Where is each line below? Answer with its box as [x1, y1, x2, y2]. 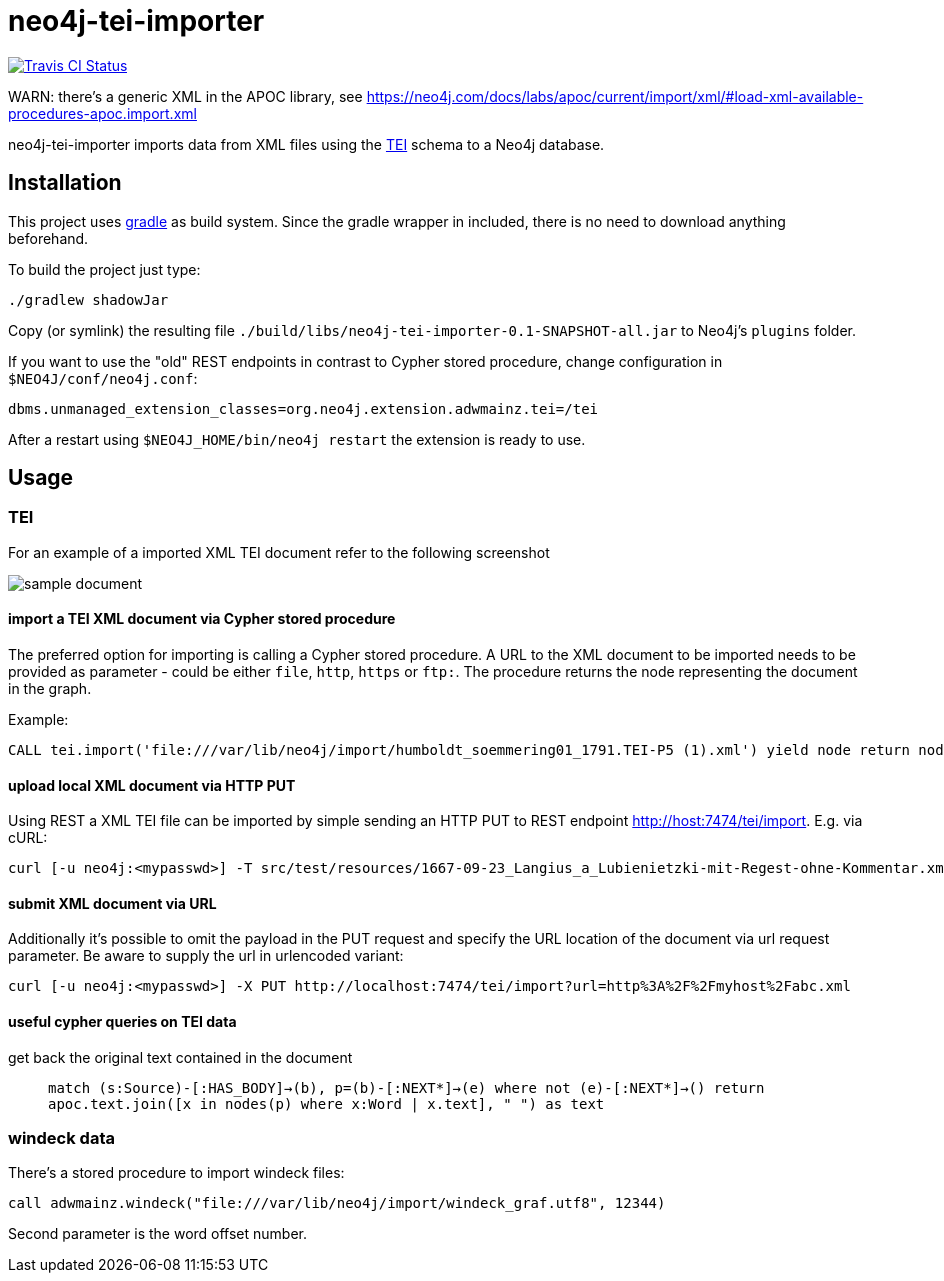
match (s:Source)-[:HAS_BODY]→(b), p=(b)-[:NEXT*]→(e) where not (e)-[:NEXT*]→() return [48, 1079, 765, 1096]
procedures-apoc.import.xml [8, 104, 197, 122]
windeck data [8, 1128, 115, 1149]
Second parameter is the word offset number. [8, 1225, 308, 1243]
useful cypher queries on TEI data [8, 1013, 237, 1031]
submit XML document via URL [8, 894, 217, 912]
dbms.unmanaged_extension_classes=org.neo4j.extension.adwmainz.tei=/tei [8, 400, 599, 417]
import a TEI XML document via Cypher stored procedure [8, 610, 396, 628]
